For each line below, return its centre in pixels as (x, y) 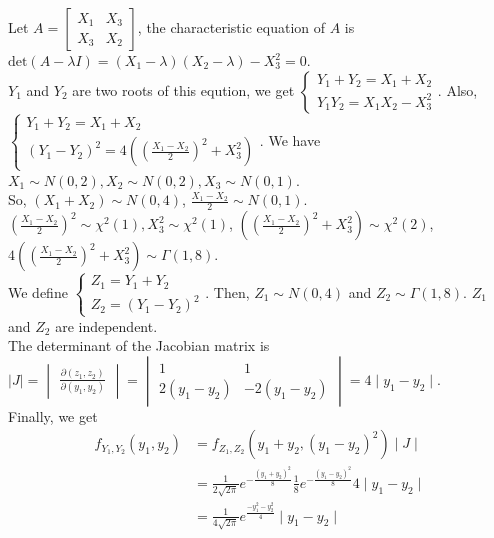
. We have (290, 139)
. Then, (227, 291)
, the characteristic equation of (231, 27)
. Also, (457, 89)
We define (38, 291)
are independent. (106, 325)
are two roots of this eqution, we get (183, 89)
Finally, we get (53, 415)
